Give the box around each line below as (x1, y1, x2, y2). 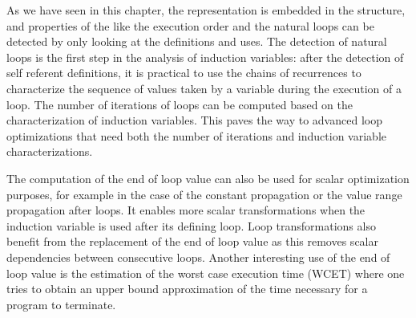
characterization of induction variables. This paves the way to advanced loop (6, 112, 382, 128)
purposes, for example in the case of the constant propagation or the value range (6, 185, 402, 202)
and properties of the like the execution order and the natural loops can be (6, 17, 374, 34)
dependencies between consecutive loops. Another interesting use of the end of (6, 248, 390, 265)
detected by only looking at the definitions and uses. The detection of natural (6, 33, 387, 50)
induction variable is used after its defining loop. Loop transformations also (6, 217, 376, 234)
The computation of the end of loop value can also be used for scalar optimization (6, 169, 410, 186)
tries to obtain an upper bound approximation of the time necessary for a (6, 280, 368, 297)
